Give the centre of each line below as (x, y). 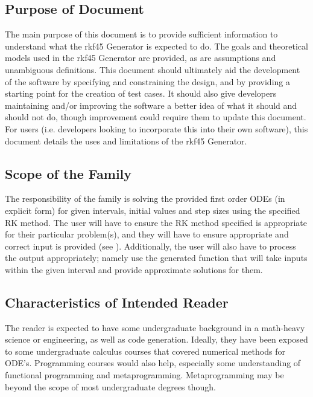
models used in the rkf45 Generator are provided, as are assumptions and (141, 58)
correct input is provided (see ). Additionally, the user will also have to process (150, 246)
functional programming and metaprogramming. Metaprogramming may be (144, 375)
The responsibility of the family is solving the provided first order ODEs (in (145, 198)
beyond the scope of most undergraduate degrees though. (110, 386)
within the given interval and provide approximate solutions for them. (134, 269)
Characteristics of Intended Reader (117, 302)
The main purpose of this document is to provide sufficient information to (141, 34)
